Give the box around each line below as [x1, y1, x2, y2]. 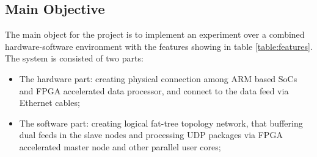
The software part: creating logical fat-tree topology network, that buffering [19, 116, 303, 129]
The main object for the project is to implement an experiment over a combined [5, 28, 305, 41]
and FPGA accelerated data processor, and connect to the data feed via [19, 84, 289, 97]
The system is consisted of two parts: [5, 52, 144, 65]
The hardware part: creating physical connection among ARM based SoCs [19, 72, 297, 85]
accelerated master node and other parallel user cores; [19, 140, 221, 153]
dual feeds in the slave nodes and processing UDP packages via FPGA [19, 128, 283, 141]
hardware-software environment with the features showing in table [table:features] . [5, 40, 313, 52]
